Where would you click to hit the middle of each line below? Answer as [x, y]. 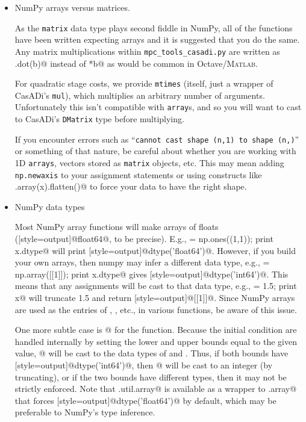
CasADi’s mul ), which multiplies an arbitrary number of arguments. [140, 95]
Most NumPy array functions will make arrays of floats [117, 227]
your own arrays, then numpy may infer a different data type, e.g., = [142, 262]
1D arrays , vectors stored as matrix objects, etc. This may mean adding [149, 162]
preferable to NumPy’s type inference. [85, 412]
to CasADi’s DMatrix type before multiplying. [99, 119]
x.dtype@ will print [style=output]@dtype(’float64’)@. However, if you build [155, 250]
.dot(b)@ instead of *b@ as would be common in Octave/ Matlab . [136, 63]
